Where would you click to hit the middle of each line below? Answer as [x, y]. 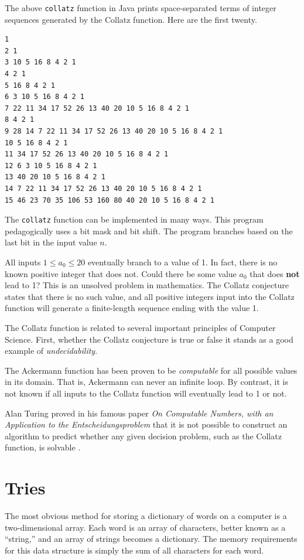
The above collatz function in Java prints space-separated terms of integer [141, 8]
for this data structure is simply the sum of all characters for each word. [134, 550]
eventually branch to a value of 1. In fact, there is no [182, 262]
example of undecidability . [51, 351]
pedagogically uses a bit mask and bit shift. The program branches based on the [149, 231]
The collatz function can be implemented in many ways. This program [134, 219]
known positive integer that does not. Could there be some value [121, 273]
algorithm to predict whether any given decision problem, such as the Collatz [143, 436]
